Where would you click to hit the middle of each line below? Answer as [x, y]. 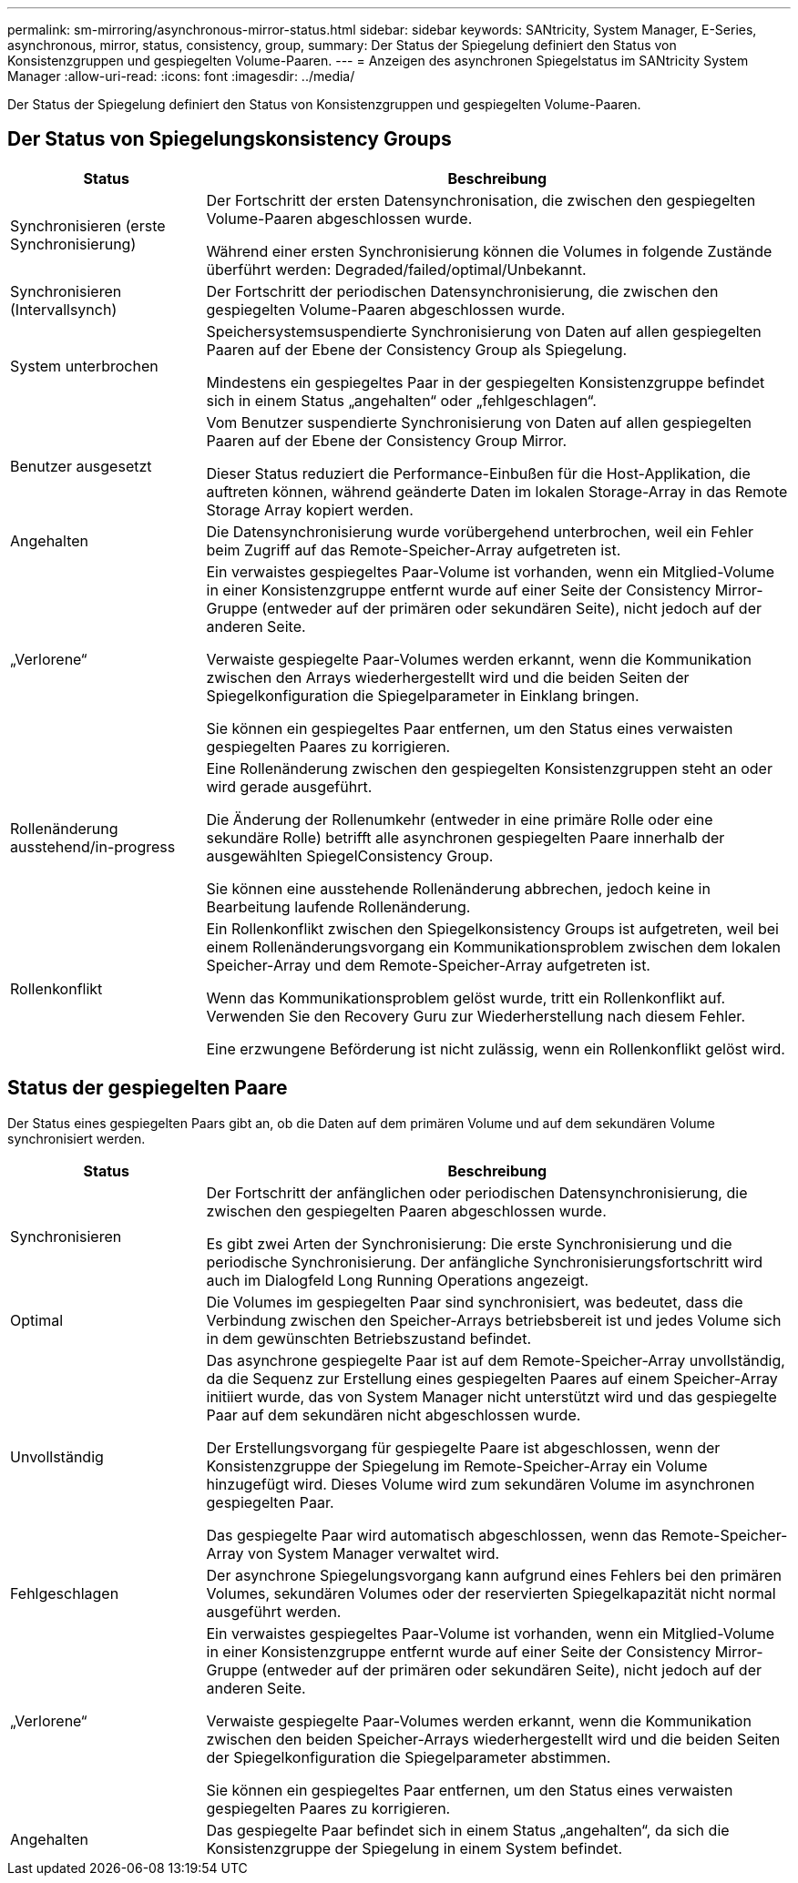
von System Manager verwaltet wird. [374, 1553]
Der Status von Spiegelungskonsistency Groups [230, 139]
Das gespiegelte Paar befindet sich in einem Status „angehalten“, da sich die [468, 1830]
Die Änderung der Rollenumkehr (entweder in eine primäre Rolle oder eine [460, 819]
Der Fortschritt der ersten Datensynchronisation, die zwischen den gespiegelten [481, 200]
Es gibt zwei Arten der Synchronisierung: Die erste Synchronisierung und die [469, 1243]
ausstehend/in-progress [93, 846]
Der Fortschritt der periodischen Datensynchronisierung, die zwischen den [462, 291]
